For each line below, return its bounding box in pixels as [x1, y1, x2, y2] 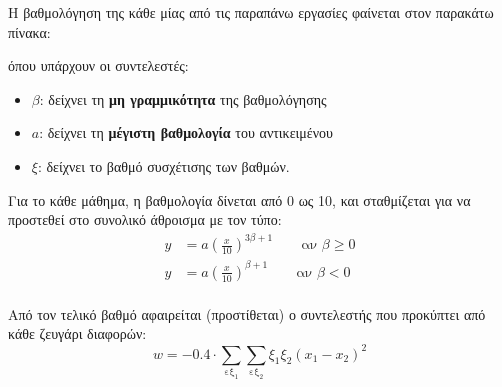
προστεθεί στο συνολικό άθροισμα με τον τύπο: [8, 209, 282, 230]
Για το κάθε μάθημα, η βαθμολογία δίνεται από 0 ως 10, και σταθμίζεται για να [8, 189, 471, 210]
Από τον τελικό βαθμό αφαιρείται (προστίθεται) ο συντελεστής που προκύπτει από [8, 303, 486, 324]
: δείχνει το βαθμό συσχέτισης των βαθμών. [37, 155, 290, 176]
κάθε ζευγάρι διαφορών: [8, 323, 147, 344]
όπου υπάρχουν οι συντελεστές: [8, 55, 189, 76]
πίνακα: [8, 21, 51, 42]
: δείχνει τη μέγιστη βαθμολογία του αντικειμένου [39, 122, 333, 143]
